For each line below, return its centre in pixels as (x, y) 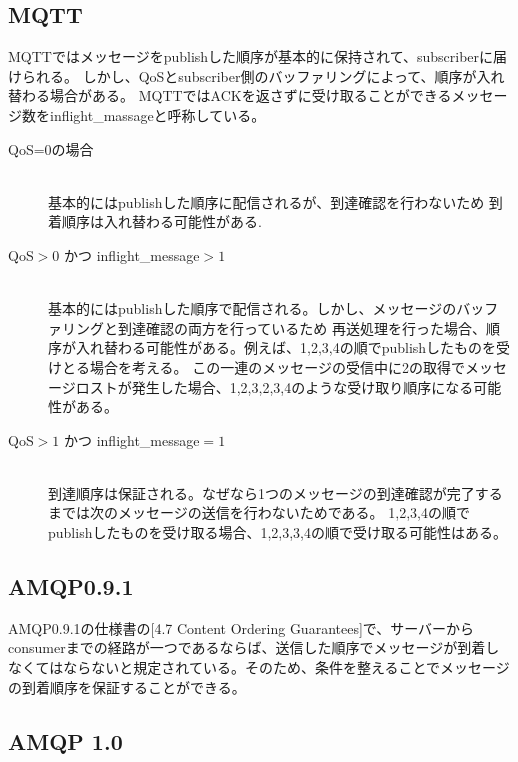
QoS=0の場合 (51, 148)
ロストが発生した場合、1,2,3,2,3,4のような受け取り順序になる (274, 386)
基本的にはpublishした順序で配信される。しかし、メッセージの (252, 308)
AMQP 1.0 (65, 740)
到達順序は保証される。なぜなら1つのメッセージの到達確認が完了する (275, 492)
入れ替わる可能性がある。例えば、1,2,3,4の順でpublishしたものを (286, 347)
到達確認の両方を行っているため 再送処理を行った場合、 (301, 327)
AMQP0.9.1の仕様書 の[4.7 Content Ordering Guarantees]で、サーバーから (241, 627)
